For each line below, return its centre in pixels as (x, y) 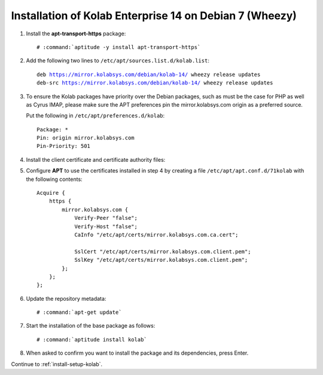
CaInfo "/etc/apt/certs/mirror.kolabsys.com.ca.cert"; (156, 235)
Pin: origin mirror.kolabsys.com (86, 138)
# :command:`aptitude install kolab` (92, 339)
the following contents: (54, 179)
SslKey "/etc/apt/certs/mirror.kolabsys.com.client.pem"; (161, 260)
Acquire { (51, 193)
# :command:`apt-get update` (79, 312)
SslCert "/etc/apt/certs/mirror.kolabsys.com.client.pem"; (163, 251)
